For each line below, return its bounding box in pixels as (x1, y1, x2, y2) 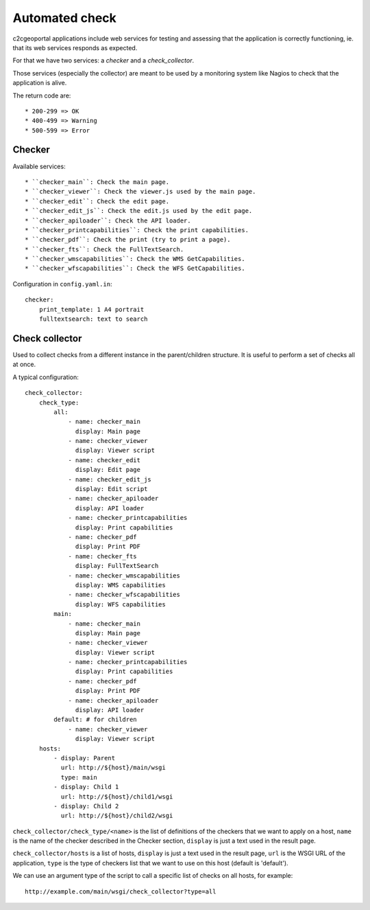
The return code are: (12, 91, 71, 100)
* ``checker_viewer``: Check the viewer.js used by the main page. (25, 187, 256, 196)
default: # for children (53, 716, 137, 724)
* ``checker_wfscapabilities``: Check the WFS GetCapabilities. (25, 264, 246, 273)
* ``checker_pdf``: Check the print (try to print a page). (25, 236, 231, 244)
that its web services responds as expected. (12, 43, 138, 52)
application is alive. (12, 79, 67, 87)
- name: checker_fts (68, 552, 137, 560)
